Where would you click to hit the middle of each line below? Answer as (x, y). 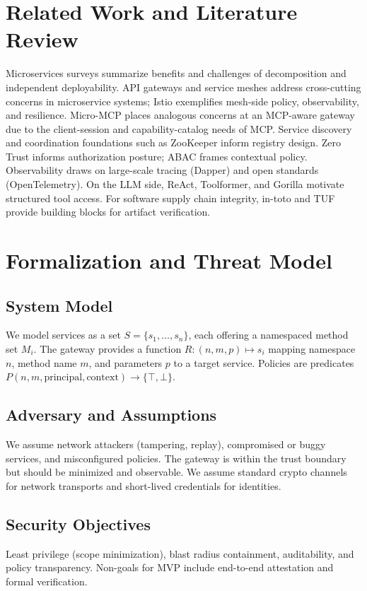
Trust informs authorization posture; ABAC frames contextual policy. (157, 156)
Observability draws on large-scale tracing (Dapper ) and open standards (162, 170)
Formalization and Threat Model (169, 261)
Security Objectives (78, 523)
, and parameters (126, 362)
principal (63, 378)
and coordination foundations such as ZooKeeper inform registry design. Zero (173, 142)
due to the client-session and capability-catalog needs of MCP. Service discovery (179, 128)
